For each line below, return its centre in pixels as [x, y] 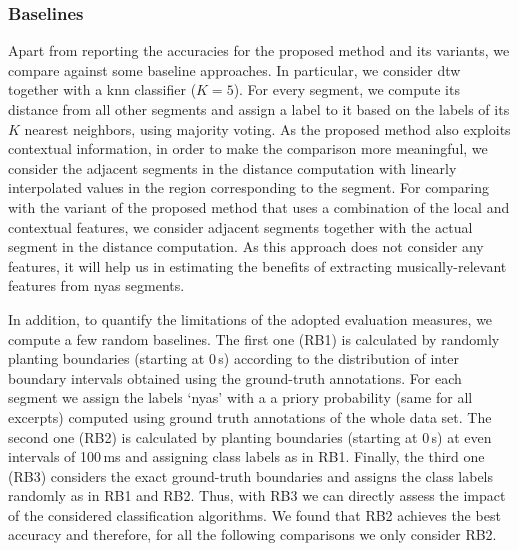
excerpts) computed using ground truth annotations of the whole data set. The [250, 416]
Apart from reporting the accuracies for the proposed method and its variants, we [259, 50]
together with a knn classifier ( [102, 89]
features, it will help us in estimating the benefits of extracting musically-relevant [257, 265]
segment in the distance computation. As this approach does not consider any [246, 246]
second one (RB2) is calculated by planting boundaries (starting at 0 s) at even [250, 436]
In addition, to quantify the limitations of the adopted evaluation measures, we [250, 318]
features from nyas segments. [96, 285]
